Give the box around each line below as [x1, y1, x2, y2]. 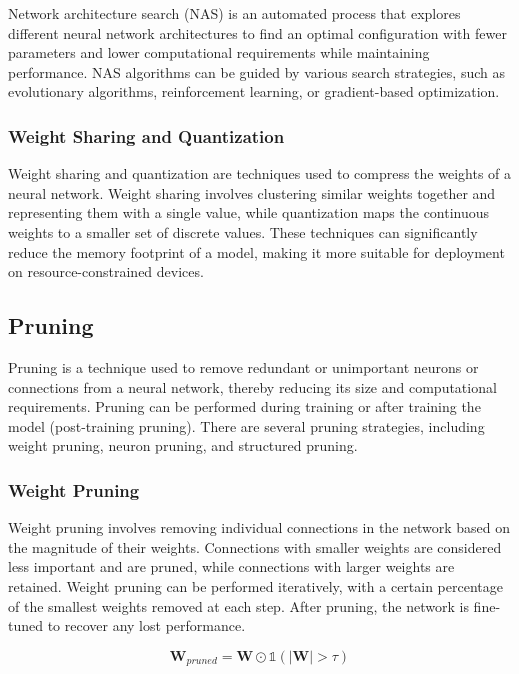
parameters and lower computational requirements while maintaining [8, 42, 430, 63]
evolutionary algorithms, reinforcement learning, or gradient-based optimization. [8, 81, 500, 102]
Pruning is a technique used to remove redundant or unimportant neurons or [8, 356, 479, 377]
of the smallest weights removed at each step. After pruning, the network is [8, 595, 469, 616]
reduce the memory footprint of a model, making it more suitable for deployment [8, 241, 505, 262]
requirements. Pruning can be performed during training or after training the [8, 396, 481, 417]
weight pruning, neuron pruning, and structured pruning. [8, 435, 358, 456]
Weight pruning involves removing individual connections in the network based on [8, 517, 511, 538]
